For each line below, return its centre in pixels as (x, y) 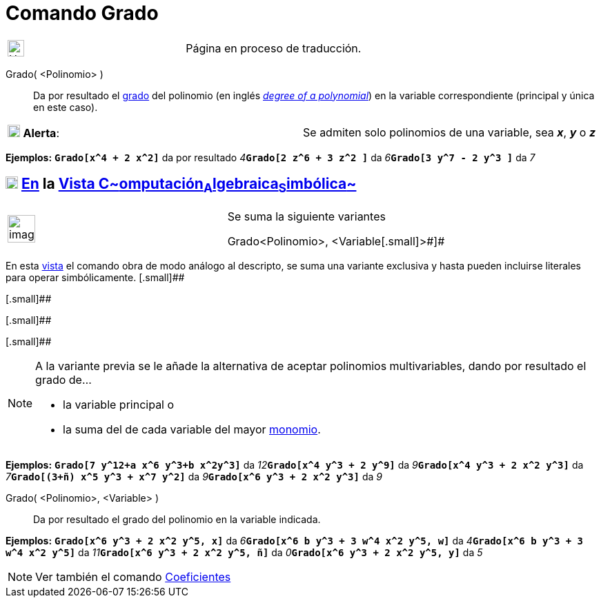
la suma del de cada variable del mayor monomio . (192, 429)
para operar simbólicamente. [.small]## (95, 277)
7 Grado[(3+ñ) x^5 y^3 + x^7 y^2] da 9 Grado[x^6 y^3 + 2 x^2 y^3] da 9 (194, 476)
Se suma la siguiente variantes (306, 216)
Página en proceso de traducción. (274, 48)
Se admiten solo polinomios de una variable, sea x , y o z (450, 132)
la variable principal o (119, 404)
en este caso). (66, 107)
